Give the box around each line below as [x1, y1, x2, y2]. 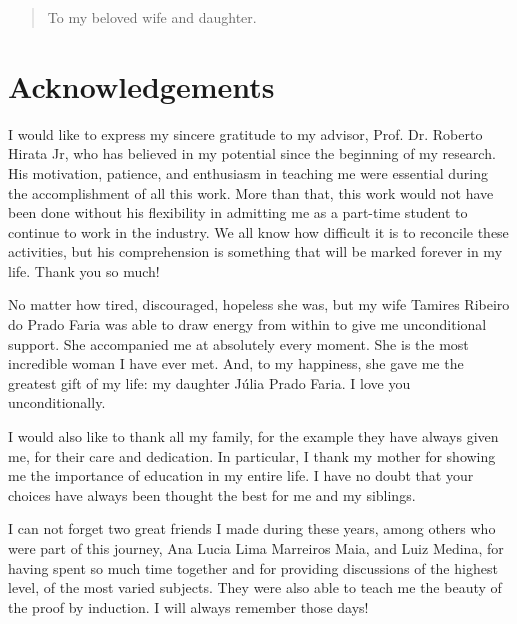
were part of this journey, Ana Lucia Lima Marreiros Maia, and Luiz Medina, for [8, 538, 504, 558]
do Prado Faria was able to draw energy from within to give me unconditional [8, 314, 487, 335]
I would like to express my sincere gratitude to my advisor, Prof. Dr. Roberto [8, 123, 483, 144]
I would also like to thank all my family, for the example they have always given [8, 426, 499, 447]
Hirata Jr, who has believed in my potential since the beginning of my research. [8, 143, 496, 164]
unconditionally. [8, 392, 106, 413]
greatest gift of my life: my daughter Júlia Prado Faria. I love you [8, 372, 411, 393]
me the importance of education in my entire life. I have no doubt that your [8, 465, 474, 486]
